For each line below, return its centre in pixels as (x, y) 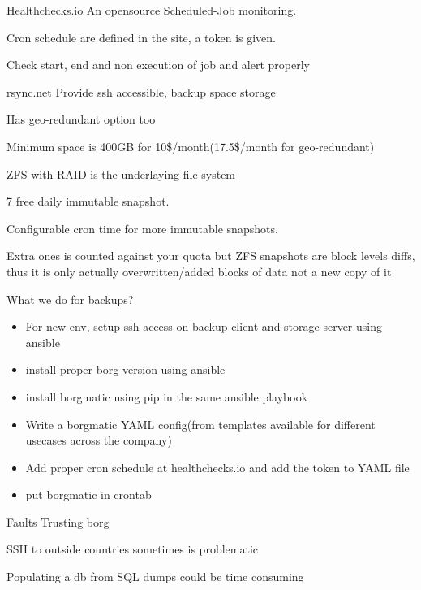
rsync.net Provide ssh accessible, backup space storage (141, 91)
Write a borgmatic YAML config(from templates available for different (200, 424)
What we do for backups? (70, 299)
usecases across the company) (99, 440)
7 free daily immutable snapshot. (88, 201)
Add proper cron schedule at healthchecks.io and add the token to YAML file (217, 467)
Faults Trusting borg (58, 521)
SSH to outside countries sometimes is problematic (132, 549)
